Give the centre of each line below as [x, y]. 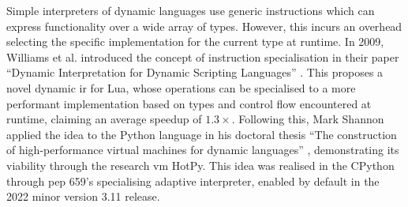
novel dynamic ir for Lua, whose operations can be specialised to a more [181, 87]
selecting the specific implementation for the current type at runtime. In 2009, [195, 41]
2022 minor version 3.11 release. [83, 196]
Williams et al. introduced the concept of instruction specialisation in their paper [203, 56]
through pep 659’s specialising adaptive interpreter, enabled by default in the [193, 181]
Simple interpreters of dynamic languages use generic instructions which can [191, 10]
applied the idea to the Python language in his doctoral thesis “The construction [202, 134]
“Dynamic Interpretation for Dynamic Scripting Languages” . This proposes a [195, 72]
